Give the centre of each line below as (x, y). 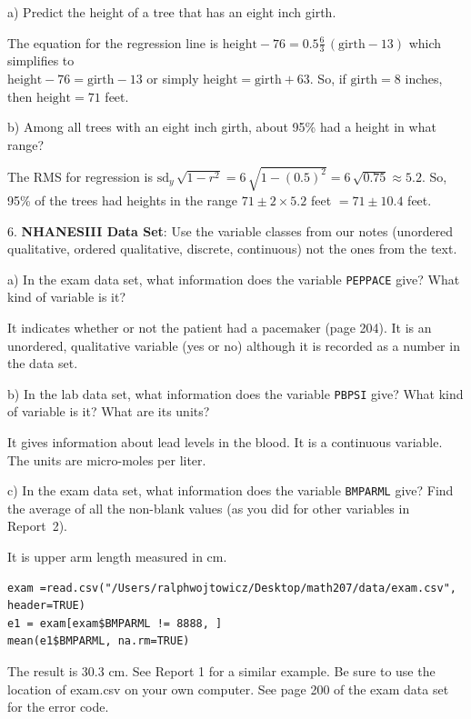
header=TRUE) (46, 606)
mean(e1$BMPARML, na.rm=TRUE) (99, 641)
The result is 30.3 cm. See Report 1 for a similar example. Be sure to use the (221, 671)
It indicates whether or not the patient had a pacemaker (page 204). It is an (220, 327)
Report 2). (37, 526)
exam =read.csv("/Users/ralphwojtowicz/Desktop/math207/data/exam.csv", (232, 588)
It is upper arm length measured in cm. (117, 557)
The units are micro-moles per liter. (107, 459)
